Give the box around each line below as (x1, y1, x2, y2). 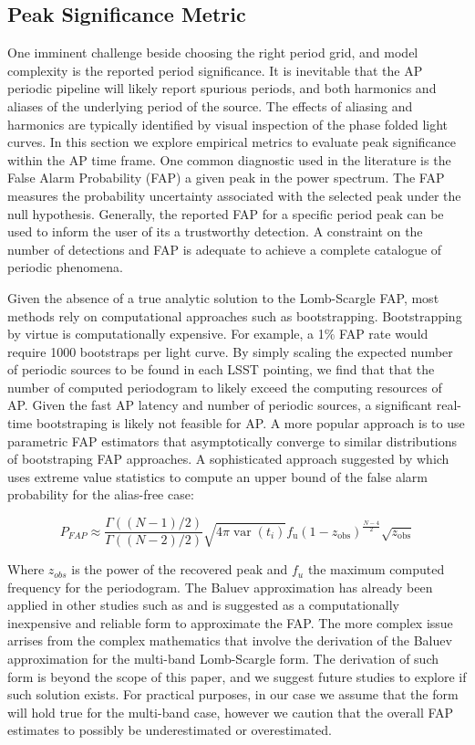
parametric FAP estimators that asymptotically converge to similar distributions (7, 431, 458, 450)
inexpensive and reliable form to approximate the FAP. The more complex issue (7, 613, 453, 632)
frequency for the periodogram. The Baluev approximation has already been (7, 577, 433, 596)
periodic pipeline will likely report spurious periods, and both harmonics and (7, 79, 437, 98)
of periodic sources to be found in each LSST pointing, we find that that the (7, 360, 435, 379)
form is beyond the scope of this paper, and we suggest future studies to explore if (7, 666, 467, 686)
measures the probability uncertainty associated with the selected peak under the (7, 185, 461, 205)
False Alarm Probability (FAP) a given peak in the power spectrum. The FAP (7, 168, 445, 187)
